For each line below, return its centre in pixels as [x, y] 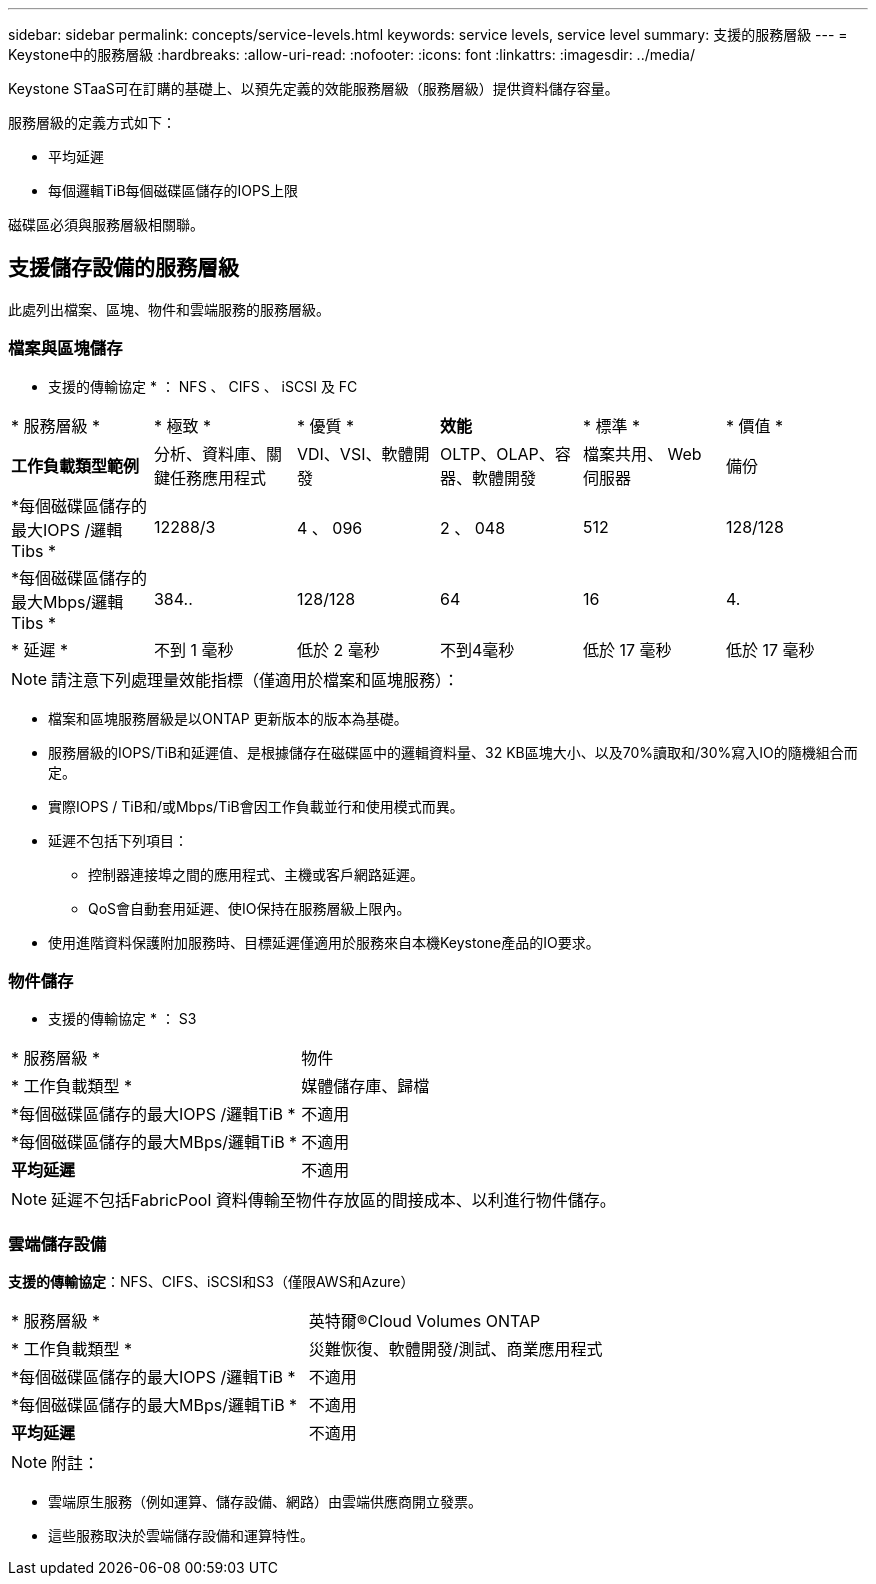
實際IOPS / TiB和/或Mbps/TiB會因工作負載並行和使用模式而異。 [256, 806]
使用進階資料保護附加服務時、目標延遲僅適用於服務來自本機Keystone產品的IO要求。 [324, 942]
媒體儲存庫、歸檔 [365, 1086]
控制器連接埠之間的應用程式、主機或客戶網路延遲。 [256, 874]
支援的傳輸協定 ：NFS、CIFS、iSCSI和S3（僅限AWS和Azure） [211, 1282]
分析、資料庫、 [209, 453]
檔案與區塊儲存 [65, 348]
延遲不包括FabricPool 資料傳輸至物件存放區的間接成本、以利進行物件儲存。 [333, 1200]
